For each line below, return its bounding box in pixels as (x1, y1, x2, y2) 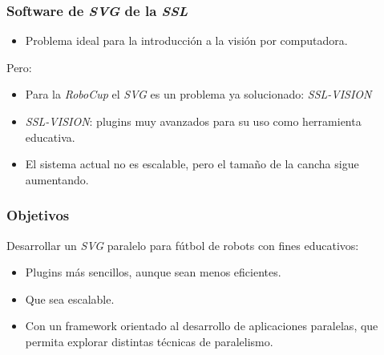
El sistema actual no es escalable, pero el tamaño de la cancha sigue (25, 155, 359, 172)
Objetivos (6, 205, 70, 225)
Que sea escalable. (25, 290, 115, 307)
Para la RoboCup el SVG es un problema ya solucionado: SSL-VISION (25, 86, 372, 103)
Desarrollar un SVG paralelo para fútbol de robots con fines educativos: (6, 236, 359, 253)
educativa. (25, 128, 75, 145)
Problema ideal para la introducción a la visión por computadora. (25, 32, 348, 49)
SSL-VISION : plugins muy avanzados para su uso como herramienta (25, 113, 362, 129)
